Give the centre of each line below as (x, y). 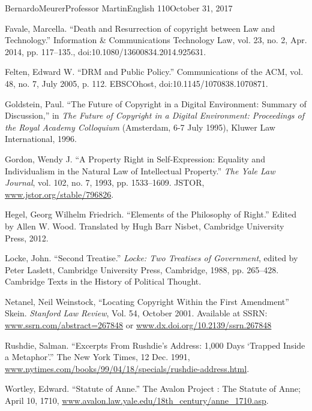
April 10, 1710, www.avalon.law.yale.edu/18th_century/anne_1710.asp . (137, 401)
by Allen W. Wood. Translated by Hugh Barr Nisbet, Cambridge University (145, 226)
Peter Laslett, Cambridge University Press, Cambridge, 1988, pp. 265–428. (142, 269)
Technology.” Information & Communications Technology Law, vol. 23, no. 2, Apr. (156, 40)
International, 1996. (41, 139)
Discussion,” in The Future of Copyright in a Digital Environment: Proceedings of (155, 115)
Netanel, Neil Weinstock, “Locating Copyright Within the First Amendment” (147, 301)
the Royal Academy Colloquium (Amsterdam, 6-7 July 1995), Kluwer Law (140, 127)
